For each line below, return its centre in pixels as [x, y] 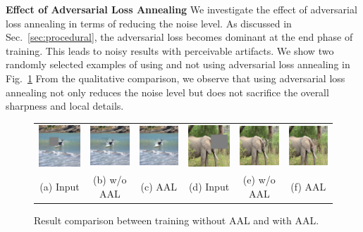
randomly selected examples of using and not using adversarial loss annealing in [178, 64]
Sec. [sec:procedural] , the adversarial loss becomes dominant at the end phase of [179, 37]
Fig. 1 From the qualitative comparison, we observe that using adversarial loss [176, 78]
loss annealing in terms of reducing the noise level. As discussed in [149, 23]
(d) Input [209, 187]
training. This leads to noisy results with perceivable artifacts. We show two [170, 50]
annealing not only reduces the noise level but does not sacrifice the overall [167, 92]
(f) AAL [308, 187]
